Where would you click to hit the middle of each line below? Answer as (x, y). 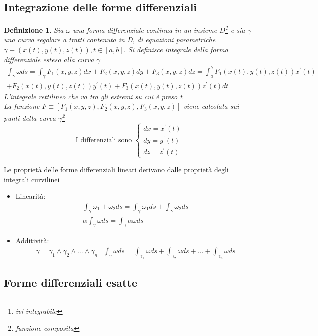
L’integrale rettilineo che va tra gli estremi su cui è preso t (93, 96)
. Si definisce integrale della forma (176, 50)
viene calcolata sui (211, 106)
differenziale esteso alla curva (49, 59)
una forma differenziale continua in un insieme (145, 30)
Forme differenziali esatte (71, 282)
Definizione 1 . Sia (34, 30)
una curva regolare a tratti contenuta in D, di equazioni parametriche (110, 40)
